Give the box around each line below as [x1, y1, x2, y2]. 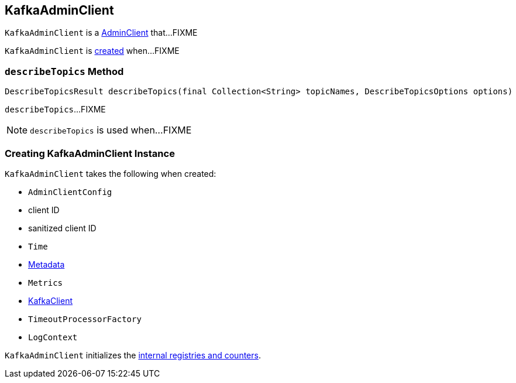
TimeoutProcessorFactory [28, 314, 142, 324]
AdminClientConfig [28, 187, 112, 197]
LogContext [28, 332, 78, 342]
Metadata [28, 259, 65, 269]
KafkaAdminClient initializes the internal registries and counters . [5, 350, 261, 360]
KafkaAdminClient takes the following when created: [5, 168, 216, 179]
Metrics [28, 278, 63, 288]
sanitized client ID [28, 223, 97, 233]
